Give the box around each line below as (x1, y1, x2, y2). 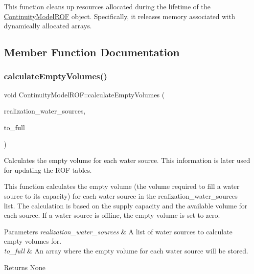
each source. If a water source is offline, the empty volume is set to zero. (4, 210, 220, 220)
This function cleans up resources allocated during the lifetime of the (4, 1, 210, 11)
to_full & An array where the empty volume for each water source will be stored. (4, 245, 248, 255)
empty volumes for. (4, 236, 62, 246)
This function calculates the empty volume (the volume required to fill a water (4, 181, 240, 191)
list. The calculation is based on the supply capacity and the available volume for (4, 200, 248, 210)
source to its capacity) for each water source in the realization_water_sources (4, 190, 238, 201)
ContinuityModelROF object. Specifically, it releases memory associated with (4, 11, 235, 21)
